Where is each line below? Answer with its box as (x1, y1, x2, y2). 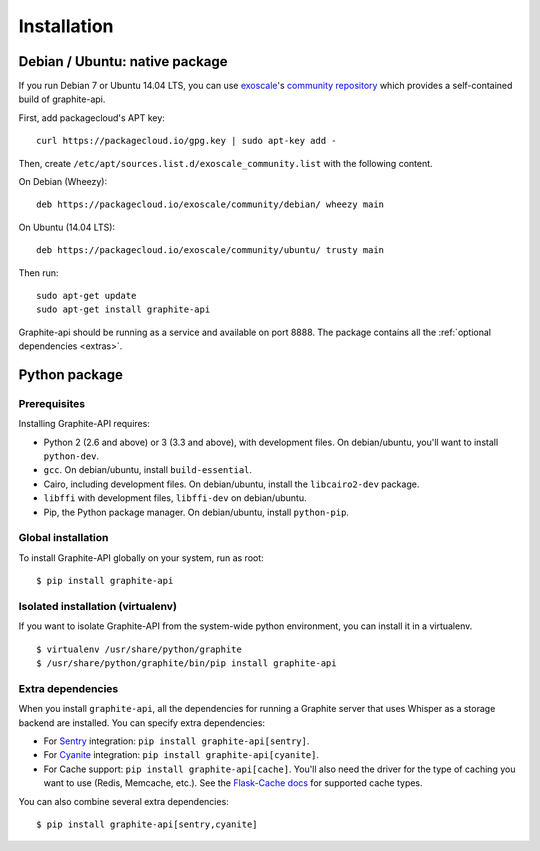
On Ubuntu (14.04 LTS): (18, 221, 115, 233)
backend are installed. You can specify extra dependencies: (18, 716, 265, 729)
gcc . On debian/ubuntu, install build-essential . (43, 464, 253, 476)
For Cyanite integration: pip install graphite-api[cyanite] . (43, 749, 320, 761)
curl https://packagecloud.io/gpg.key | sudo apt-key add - (36, 135, 337, 147)
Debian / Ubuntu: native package (18, 53, 228, 70)
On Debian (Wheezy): (18, 176, 108, 188)
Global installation (18, 531, 109, 545)
